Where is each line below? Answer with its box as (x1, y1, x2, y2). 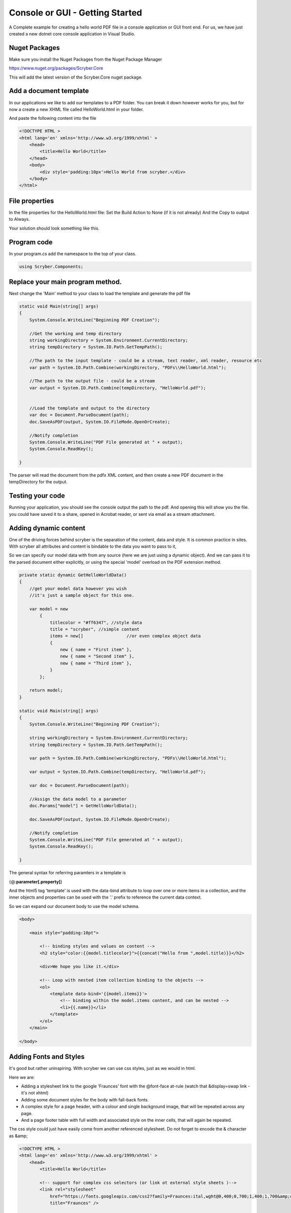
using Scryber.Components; (19, 263, 83, 269)
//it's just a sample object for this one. (29, 592, 134, 598)
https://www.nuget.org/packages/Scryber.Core (9, 66, 103, 71)
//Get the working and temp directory (29, 330, 122, 336)
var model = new (29, 606, 68, 611)
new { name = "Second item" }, (60, 654, 134, 659)
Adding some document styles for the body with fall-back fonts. (21, 1097, 149, 1102)
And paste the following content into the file (9, 115, 97, 121)
